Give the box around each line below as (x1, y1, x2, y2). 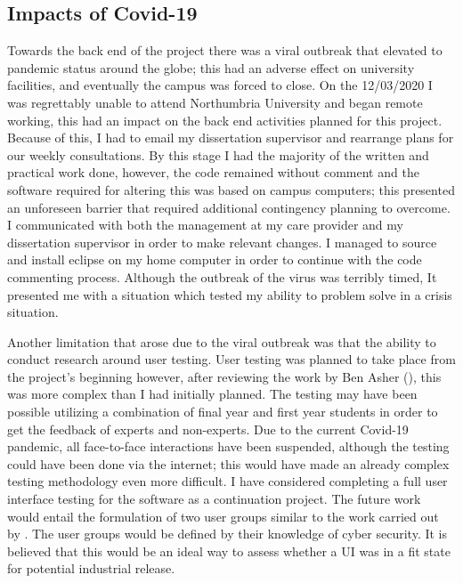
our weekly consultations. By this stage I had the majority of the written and (7, 145, 429, 164)
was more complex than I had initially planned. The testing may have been (7, 385, 418, 403)
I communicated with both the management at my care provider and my (7, 215, 403, 234)
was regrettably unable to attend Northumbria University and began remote (7, 93, 423, 111)
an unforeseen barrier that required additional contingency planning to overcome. (7, 198, 451, 216)
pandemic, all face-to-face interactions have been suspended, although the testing (7, 437, 450, 456)
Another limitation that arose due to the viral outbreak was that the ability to (7, 332, 436, 351)
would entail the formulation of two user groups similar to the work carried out (7, 506, 439, 525)
